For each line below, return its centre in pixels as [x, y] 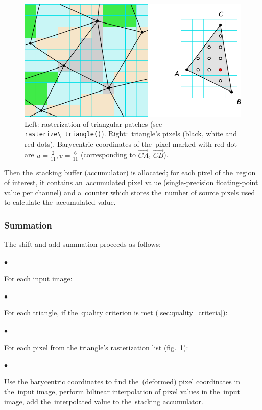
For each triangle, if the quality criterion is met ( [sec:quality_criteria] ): [116, 313]
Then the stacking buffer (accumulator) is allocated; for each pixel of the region [130, 172]
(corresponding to [108, 155]
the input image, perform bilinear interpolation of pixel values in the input [122, 391]
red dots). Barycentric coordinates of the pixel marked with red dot [131, 143]
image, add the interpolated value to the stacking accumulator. [104, 402]
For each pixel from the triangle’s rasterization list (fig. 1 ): [96, 347]
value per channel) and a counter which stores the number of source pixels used [130, 192]
